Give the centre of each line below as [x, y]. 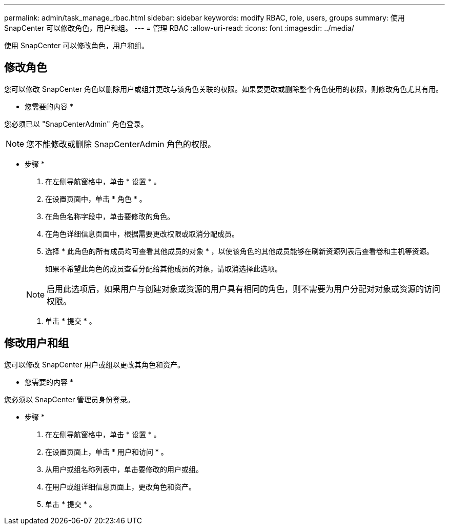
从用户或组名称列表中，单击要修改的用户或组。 [124, 469]
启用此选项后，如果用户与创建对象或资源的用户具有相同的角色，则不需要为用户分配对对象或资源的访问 [244, 289]
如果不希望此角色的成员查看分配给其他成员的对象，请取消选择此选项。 [164, 268]
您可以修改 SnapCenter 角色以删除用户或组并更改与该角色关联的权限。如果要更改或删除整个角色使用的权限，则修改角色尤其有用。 [224, 89]
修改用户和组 [36, 343]
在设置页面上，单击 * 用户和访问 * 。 [107, 452]
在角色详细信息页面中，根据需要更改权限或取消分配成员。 [142, 233]
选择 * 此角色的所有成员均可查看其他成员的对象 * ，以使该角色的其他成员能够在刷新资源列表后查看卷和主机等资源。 [239, 251]
